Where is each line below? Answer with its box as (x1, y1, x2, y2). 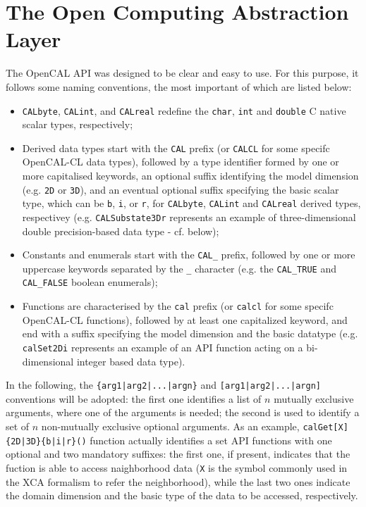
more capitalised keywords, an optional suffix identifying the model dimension (22, 168, 359, 182)
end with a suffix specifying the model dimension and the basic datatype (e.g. (22, 326, 358, 341)
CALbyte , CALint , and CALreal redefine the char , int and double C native (22, 103, 346, 118)
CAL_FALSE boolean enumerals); (22, 275, 158, 289)
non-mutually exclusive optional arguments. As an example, (41, 419, 300, 434)
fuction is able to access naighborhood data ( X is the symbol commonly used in (6, 460, 348, 475)
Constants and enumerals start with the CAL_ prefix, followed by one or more (22, 247, 355, 262)
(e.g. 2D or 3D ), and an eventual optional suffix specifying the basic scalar (22, 182, 339, 196)
